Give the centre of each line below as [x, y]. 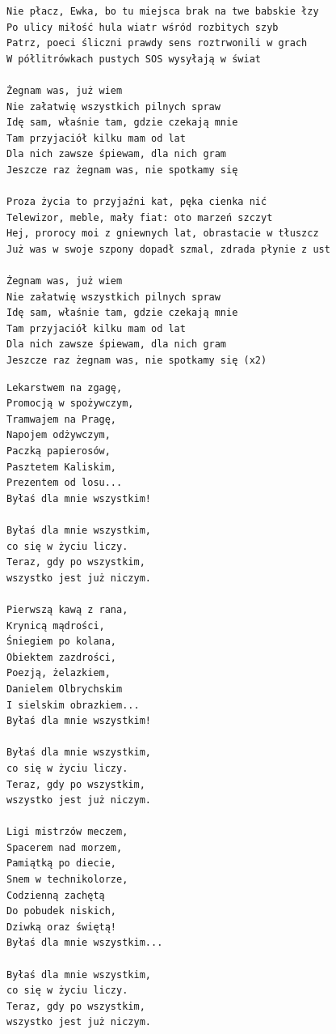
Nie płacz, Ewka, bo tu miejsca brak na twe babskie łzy [163, 11]
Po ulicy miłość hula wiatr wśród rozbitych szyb [143, 27]
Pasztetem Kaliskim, [62, 467]
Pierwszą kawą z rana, [67, 609]
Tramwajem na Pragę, [62, 419]
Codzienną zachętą [56, 895]
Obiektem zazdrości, [62, 657]
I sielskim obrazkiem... [73, 705]
